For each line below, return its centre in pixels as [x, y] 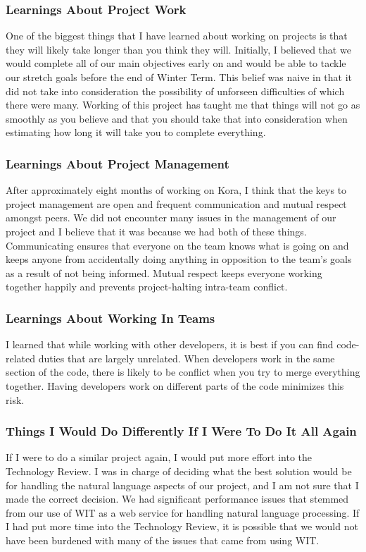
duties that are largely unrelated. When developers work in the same [187, 358]
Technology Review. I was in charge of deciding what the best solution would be [179, 471]
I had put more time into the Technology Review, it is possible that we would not [182, 526]
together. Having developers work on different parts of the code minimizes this [175, 385]
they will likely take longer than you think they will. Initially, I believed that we [178, 49]
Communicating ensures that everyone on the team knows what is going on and [177, 245]
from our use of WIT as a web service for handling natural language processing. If [183, 512]
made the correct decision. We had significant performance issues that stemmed [177, 499]
